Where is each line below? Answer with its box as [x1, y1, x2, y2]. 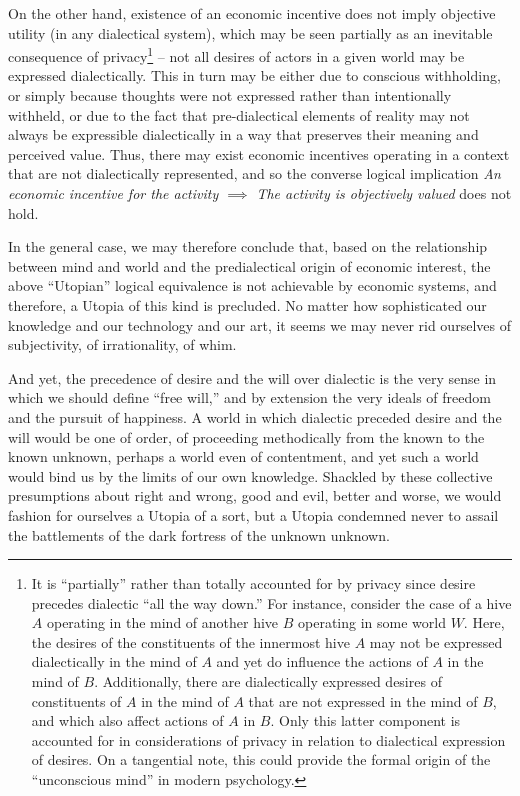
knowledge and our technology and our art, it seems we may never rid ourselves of [8, 314, 511, 335]
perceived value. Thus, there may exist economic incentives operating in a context [8, 143, 510, 164]
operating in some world [298, 612, 446, 633]
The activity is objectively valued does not [256, 183, 512, 203]
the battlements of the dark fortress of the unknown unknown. [8, 524, 390, 545]
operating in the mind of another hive [46, 612, 279, 633]
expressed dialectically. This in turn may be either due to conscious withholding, [8, 65, 501, 86]
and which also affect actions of [31, 710, 224, 731]
